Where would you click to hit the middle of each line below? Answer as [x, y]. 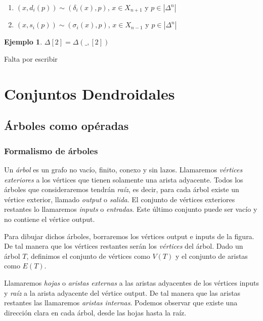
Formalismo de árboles [51, 150]
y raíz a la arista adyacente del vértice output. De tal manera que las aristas [122, 292]
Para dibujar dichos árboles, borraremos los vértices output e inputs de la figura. [129, 236]
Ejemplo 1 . [23, 42]
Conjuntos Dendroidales [90, 93]
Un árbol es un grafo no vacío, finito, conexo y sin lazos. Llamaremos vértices [123, 170]
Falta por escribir [31, 59]
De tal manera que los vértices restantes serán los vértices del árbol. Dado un [124, 246]
